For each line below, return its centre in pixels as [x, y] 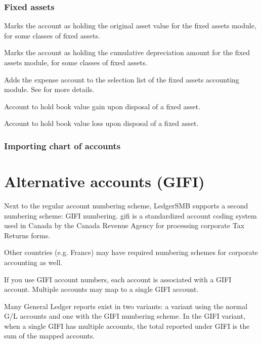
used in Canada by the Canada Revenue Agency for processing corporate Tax [124, 225]
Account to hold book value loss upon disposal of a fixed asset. [101, 123]
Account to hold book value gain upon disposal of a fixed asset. [102, 106]
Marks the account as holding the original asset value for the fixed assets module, [130, 26]
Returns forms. [27, 235]
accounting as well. [33, 262]
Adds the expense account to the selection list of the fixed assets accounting [122, 79]
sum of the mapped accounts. [50, 336]
